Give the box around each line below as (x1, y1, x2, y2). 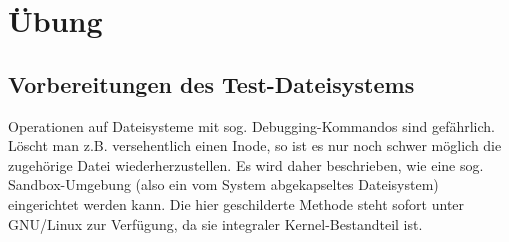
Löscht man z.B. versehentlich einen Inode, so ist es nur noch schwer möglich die (8, 135, 502, 156)
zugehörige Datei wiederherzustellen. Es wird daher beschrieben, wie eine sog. (8, 154, 484, 175)
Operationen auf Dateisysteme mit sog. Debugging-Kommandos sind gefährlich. (8, 115, 495, 136)
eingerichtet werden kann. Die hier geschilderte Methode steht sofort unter (8, 193, 465, 214)
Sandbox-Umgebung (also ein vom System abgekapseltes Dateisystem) (8, 174, 439, 195)
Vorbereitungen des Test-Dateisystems (8, 68, 415, 99)
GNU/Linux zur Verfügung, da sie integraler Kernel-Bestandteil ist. (8, 213, 423, 234)
